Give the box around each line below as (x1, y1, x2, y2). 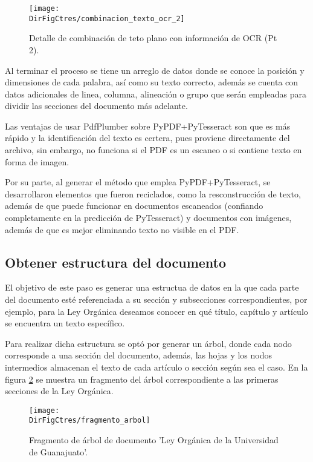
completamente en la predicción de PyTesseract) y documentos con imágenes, (5, 211, 292, 224)
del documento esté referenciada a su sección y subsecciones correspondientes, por (5, 293, 308, 306)
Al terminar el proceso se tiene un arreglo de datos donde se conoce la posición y (5, 64, 305, 76)
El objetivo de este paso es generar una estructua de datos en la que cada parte (5, 281, 299, 294)
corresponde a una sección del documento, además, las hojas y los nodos (5, 349, 272, 361)
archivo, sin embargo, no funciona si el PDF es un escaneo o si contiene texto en (5, 144, 302, 156)
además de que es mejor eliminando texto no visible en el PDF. (5, 223, 239, 236)
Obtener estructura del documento (5, 252, 227, 271)
